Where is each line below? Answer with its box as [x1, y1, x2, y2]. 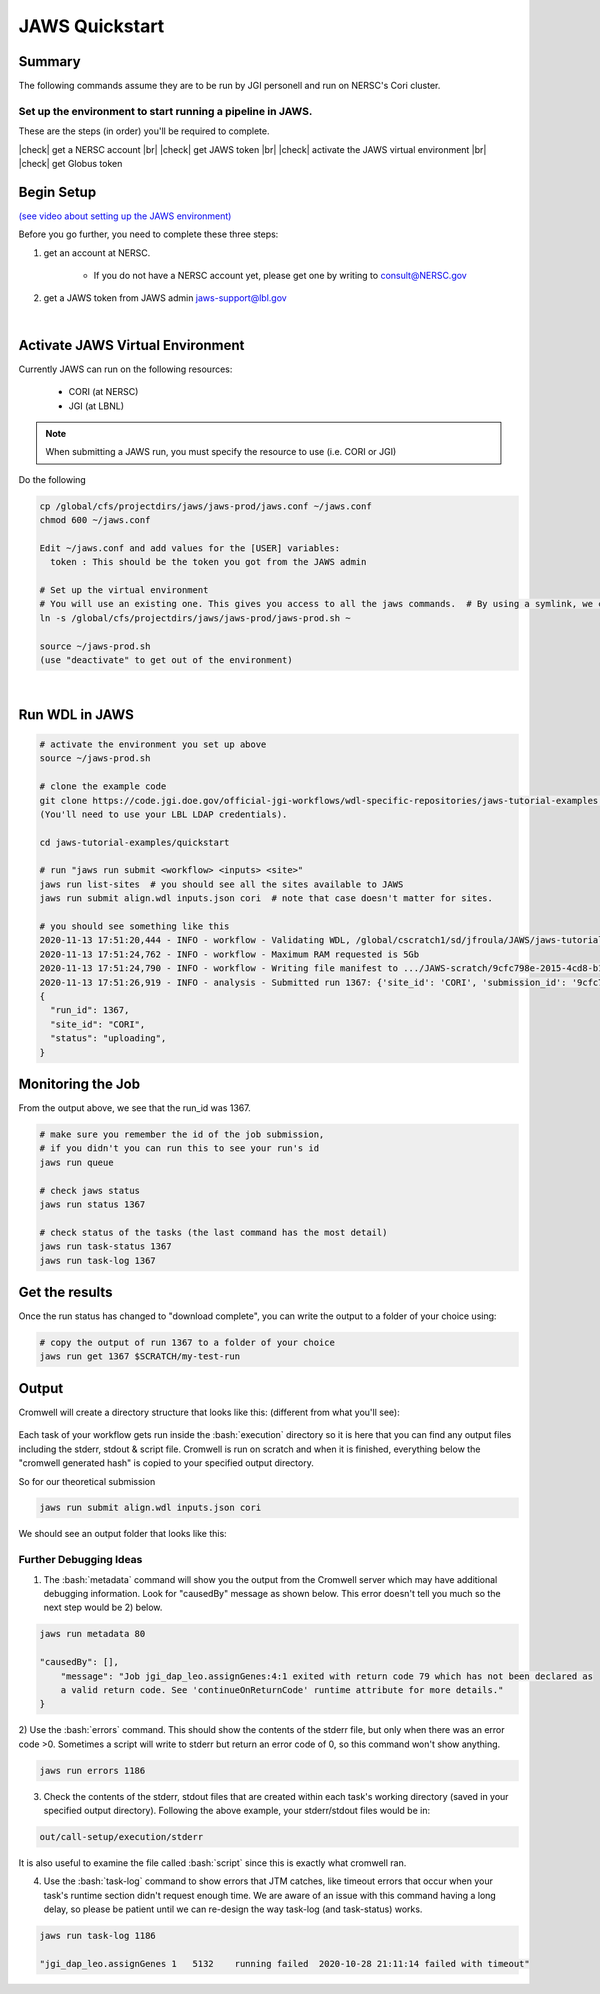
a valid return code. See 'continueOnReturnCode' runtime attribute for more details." [60, 1684, 504, 1695]
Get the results [18, 1283, 113, 1300]
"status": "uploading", [50, 1033, 167, 1044]
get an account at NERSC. [43, 246, 151, 259]
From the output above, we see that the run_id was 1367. [18, 1102, 251, 1114]
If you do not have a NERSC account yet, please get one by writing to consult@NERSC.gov [93, 270, 467, 282]
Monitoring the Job [18, 1075, 140, 1092]
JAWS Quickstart [18, 15, 165, 37]
